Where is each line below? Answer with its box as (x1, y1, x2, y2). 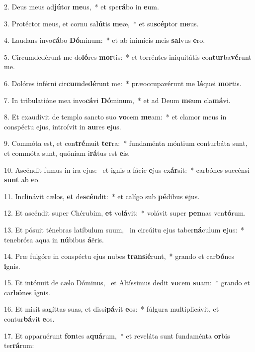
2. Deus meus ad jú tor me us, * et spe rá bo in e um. (4, 1, 159, 11)
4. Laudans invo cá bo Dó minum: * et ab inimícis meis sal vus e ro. (4, 35, 205, 45)
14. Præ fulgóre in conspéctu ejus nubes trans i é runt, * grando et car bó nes (4, 251, 234, 261)
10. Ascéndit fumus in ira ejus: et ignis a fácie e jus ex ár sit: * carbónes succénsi (4, 164, 250, 175)
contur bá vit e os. (4, 314, 55, 324)
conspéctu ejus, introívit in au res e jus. (4, 121, 121, 131)
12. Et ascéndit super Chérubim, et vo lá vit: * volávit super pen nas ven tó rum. (4, 208, 246, 218)
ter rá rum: (4, 340, 34, 351)
